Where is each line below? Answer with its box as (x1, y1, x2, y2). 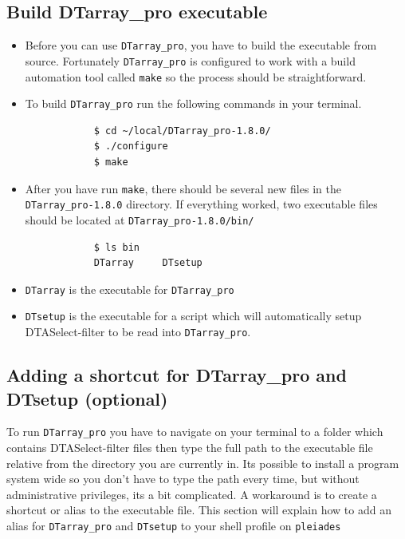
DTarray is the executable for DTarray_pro (25, 280, 234, 297)
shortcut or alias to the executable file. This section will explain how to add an (6, 501, 391, 518)
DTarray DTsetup (93, 257, 202, 269)
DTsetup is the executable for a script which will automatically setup (25, 307, 362, 324)
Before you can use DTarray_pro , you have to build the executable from (25, 37, 377, 54)
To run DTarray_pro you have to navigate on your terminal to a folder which (6, 423, 383, 440)
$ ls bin (93, 241, 140, 253)
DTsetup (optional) (6, 386, 168, 410)
